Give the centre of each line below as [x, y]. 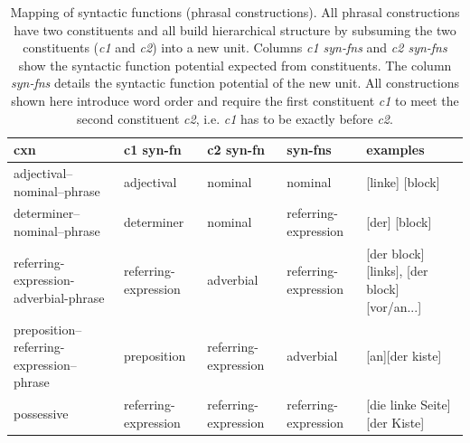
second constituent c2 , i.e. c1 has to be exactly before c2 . [235, 118]
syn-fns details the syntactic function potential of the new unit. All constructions [235, 83]
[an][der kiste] [404, 355]
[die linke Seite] [409, 405]
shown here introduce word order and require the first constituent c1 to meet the [235, 100]
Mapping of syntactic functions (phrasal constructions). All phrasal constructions [235, 12]
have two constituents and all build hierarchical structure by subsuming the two [235, 29]
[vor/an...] [394, 306]
